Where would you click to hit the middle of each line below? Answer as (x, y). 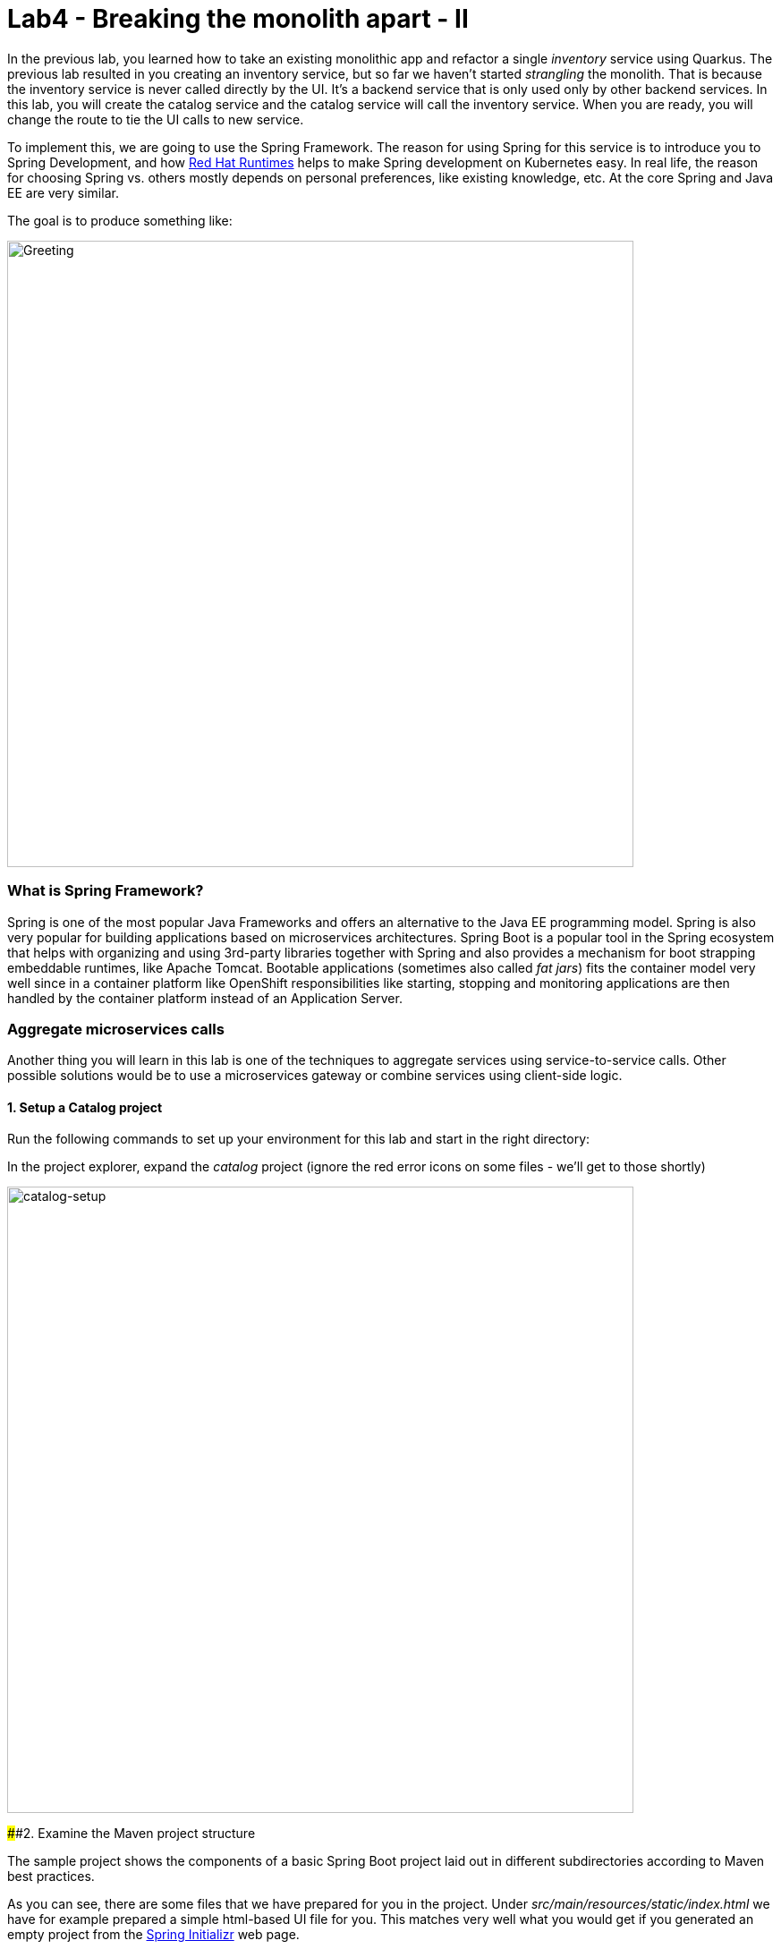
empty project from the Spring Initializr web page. (153, 1935)
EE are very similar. (63, 192)
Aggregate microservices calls (116, 1029)
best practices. (51, 1877)
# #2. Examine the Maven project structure (132, 1834)
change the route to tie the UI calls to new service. (156, 119)
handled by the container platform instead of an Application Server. (205, 998)
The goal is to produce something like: (120, 220)
